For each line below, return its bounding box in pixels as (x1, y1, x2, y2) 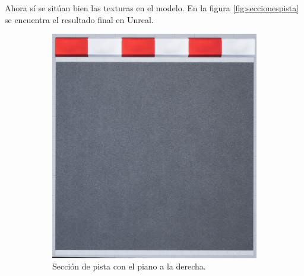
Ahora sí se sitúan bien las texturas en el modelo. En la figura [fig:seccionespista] (5, 2, 299, 14)
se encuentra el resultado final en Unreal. (5, 13, 154, 25)
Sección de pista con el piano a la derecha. (52, 260, 206, 272)
